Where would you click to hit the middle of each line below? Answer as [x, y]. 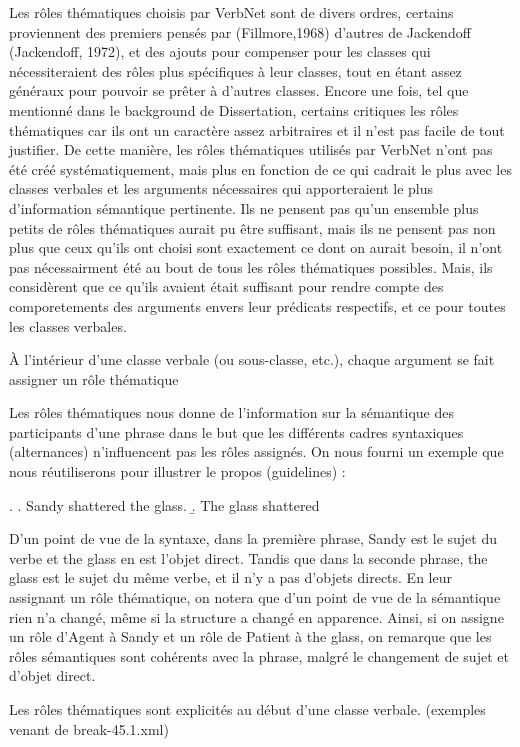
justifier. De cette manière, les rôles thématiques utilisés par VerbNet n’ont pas [251, 149]
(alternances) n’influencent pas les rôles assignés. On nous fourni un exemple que [256, 451]
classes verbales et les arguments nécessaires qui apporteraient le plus [221, 188]
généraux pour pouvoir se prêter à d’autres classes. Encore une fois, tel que [239, 90]
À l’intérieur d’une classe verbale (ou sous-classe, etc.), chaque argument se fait [252, 359]
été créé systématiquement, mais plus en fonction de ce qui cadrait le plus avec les [260, 168]
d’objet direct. [52, 675]
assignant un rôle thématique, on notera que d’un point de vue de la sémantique [255, 597]
